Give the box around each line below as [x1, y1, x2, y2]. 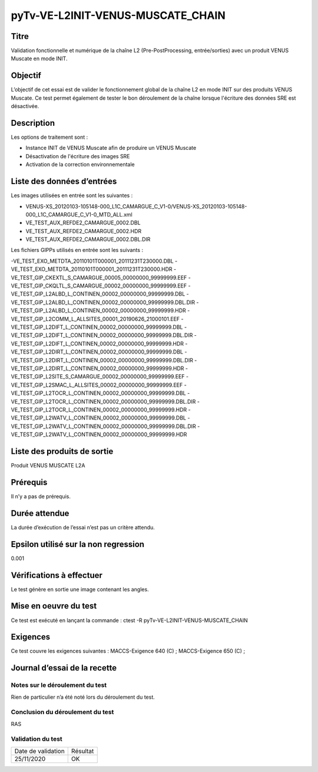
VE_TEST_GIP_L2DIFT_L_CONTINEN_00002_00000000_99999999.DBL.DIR [11, 332, 193, 339]
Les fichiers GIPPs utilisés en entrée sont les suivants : [11, 247, 144, 254]
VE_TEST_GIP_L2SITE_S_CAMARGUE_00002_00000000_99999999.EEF [11, 373, 185, 380]
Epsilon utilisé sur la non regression [11, 539, 144, 549]
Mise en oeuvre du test [11, 601, 97, 611]
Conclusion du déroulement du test [11, 708, 114, 717]
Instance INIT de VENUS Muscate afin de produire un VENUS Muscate [25, 145, 197, 152]
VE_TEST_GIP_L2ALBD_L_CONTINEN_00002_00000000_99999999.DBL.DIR [11, 299, 196, 306]
